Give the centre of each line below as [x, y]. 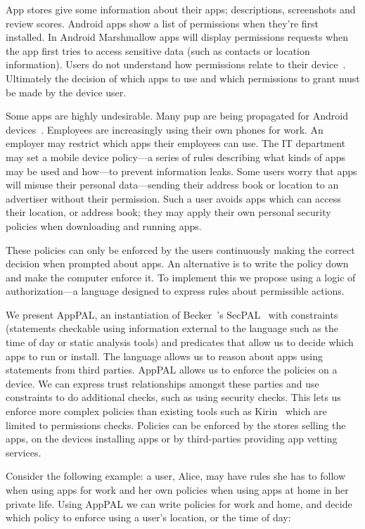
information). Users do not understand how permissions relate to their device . [176, 64]
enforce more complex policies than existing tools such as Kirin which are [166, 411]
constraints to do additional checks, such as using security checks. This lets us [173, 397]
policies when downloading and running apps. [104, 225]
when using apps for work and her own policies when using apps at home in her [177, 490]
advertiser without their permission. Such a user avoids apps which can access [173, 198]
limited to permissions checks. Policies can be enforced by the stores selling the [176, 425]
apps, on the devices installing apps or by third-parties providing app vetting [172, 439]
